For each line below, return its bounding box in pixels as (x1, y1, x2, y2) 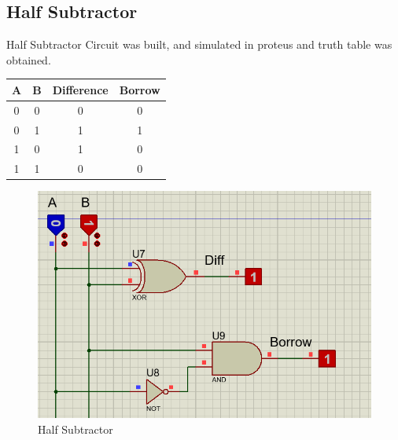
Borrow (119, 81, 160, 97)
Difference (52, 81, 109, 97)
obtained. (6, 51, 51, 68)
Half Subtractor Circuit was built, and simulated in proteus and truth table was (6, 36, 392, 53)
